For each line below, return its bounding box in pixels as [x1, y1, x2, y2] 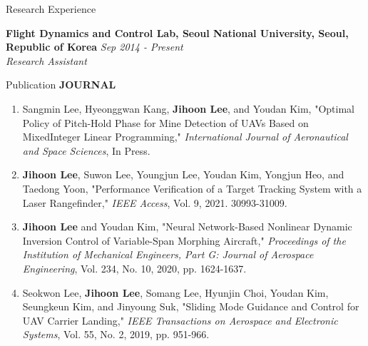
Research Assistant [6, 53, 87, 68]
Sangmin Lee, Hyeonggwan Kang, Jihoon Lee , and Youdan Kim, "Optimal [22, 101, 354, 116]
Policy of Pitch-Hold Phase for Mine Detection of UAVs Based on [22, 115, 309, 130]
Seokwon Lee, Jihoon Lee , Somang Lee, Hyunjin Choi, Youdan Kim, [22, 285, 329, 300]
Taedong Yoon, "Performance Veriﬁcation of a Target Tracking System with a [22, 180, 362, 195]
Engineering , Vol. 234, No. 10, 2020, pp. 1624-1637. [22, 260, 247, 275]
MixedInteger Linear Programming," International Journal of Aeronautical [22, 129, 348, 144]
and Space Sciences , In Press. [22, 143, 150, 158]
